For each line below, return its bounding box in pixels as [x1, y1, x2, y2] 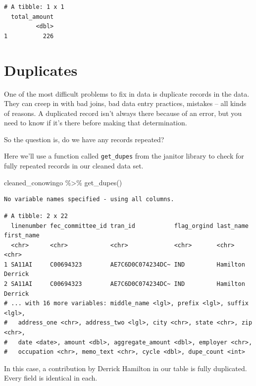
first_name [4, 232, 40, 239]
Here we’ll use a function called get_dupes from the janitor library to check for [4, 151, 244, 161]
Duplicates [4, 59, 78, 80]
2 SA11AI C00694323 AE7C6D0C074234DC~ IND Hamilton [4, 280, 245, 288]
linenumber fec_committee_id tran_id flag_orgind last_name [11, 222, 249, 229]
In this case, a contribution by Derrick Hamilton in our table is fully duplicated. [4, 363, 247, 373]
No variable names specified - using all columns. [4, 196, 174, 203]
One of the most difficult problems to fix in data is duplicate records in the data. [4, 88, 250, 99]
